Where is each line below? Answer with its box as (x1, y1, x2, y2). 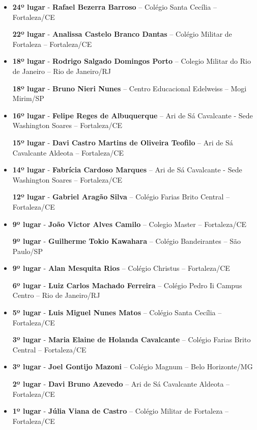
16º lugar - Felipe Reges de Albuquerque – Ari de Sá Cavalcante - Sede (12, 110, 253, 120)
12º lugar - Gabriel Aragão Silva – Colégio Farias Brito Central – (12, 191, 230, 202)
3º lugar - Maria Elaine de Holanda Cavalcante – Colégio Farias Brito (12, 334, 251, 345)
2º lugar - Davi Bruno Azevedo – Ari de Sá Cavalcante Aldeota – (12, 378, 230, 389)
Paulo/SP (12, 245, 43, 256)
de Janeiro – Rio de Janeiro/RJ (12, 65, 111, 76)
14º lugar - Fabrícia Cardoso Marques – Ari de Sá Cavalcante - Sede (12, 164, 242, 175)
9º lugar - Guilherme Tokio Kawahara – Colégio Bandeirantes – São (12, 236, 241, 246)
